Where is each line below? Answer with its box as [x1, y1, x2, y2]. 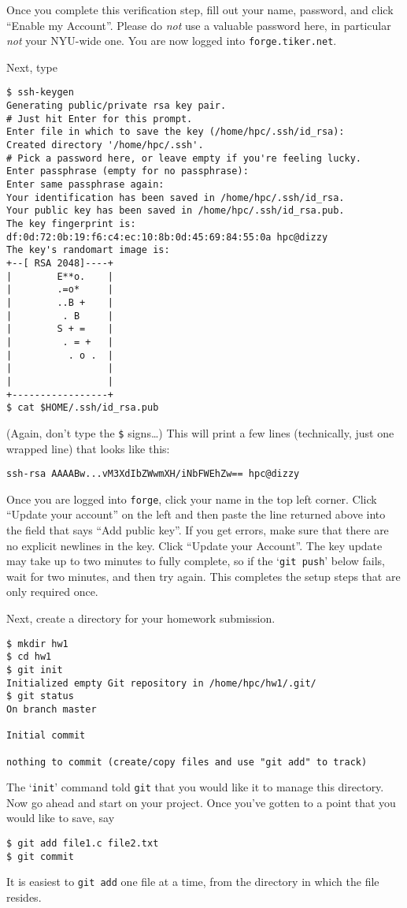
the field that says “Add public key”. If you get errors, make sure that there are [6, 522, 389, 538]
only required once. [6, 583, 98, 600]
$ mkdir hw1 [6, 638, 68, 649]
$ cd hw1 [6, 651, 52, 663]
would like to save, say [6, 809, 115, 826]
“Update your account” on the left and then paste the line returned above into [6, 506, 386, 523]
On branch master [6, 703, 97, 715]
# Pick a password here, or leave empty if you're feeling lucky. [6, 152, 362, 164]
